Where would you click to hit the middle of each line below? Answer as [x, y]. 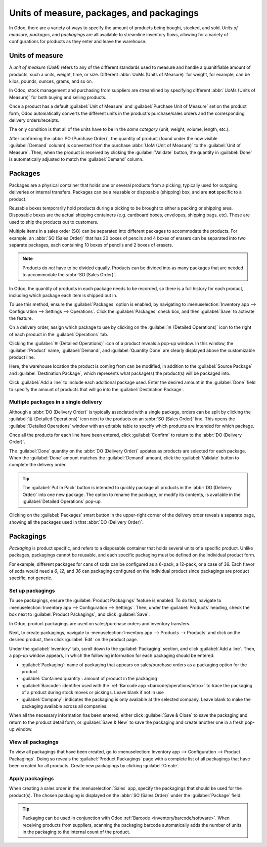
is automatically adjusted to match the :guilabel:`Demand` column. [76, 159]
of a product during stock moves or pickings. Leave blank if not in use [93, 693]
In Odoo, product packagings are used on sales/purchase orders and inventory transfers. [100, 623]
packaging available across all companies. [65, 706]
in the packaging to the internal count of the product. [76, 832]
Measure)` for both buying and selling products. [58, 97]
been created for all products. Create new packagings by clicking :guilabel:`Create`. [94, 765]
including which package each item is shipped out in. [63, 295]
